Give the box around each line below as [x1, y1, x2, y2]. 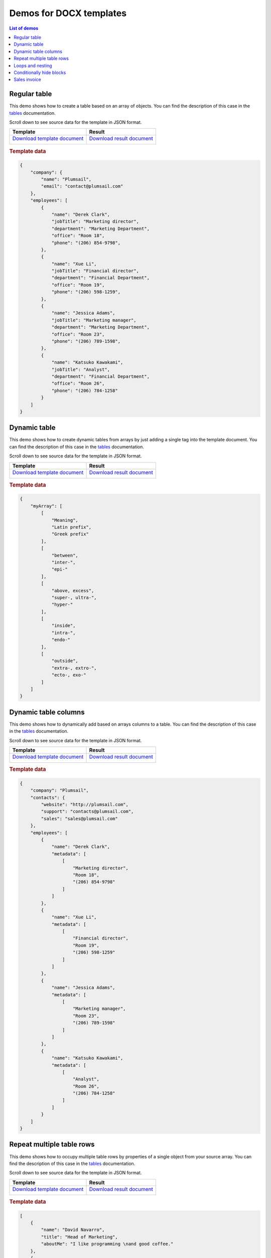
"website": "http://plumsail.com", [41, 802, 129, 808]
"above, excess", [51, 588, 94, 593]
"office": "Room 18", [51, 233, 105, 239]
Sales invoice [14, 76, 41, 83]
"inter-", [51, 559, 76, 565]
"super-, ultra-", [51, 594, 97, 600]
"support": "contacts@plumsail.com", [41, 809, 134, 815]
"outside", [51, 658, 79, 664]
